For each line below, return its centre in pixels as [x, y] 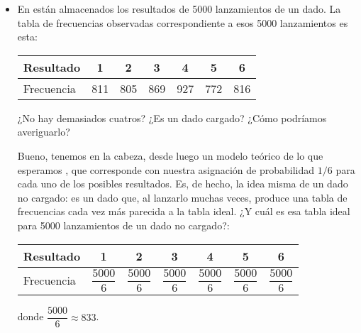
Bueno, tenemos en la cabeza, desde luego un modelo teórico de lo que [170, 155]
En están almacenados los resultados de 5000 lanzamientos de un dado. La [179, 9]
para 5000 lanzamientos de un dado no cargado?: [123, 225]
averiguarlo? [44, 132]
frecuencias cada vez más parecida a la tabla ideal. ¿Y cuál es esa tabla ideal [184, 211]
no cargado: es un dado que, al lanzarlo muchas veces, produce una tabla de [182, 197]
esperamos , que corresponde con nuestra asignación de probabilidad [166, 169]
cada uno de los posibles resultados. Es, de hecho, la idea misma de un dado [183, 184]
